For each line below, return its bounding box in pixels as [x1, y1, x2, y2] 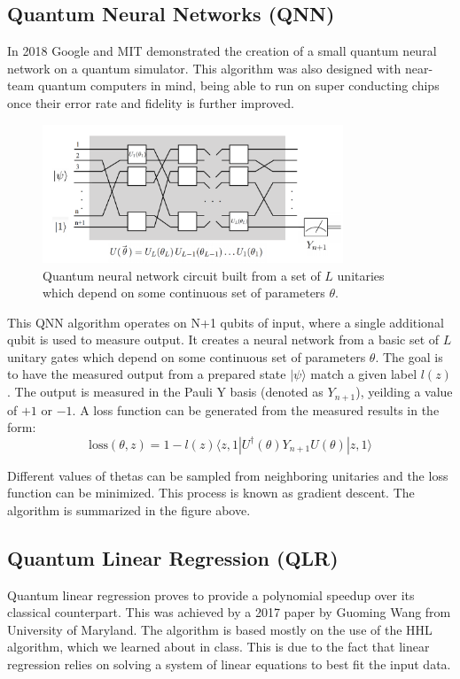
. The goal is [375, 347, 443, 366]
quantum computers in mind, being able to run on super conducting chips [37, 76, 440, 95]
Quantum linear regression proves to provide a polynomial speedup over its [7, 585, 415, 604]
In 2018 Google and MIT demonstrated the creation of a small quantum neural [7, 42, 437, 60]
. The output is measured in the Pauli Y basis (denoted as [7, 382, 324, 401]
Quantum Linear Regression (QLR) [7, 544, 339, 571]
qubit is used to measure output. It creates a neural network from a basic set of [7, 330, 440, 349]
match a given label [310, 365, 417, 383]
